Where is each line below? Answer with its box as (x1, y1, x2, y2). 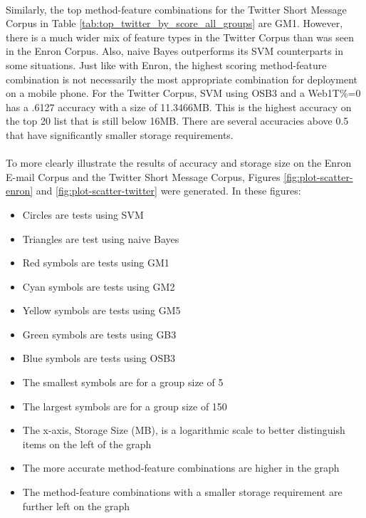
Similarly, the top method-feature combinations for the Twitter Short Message (6, 1, 347, 16)
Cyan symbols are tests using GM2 (22, 279, 175, 294)
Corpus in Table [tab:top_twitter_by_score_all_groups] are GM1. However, (6, 16, 343, 31)
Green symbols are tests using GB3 (22, 326, 177, 341)
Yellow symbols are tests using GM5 (22, 303, 181, 318)
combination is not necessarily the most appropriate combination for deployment (6, 71, 357, 86)
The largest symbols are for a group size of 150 (22, 398, 227, 413)
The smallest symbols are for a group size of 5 (22, 375, 224, 390)
